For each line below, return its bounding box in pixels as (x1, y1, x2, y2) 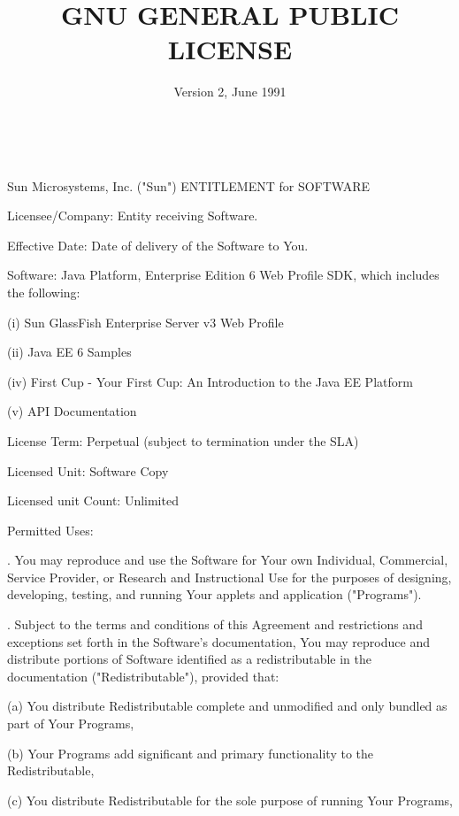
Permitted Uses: (7, 520, 94, 539)
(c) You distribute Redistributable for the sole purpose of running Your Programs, (7, 790, 453, 809)
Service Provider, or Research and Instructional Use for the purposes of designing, (7, 567, 452, 586)
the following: (7, 282, 80, 301)
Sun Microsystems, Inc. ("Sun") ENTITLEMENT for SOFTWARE (7, 176, 371, 195)
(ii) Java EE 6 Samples (7, 343, 132, 361)
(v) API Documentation (7, 402, 137, 420)
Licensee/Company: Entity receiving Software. (7, 206, 258, 225)
